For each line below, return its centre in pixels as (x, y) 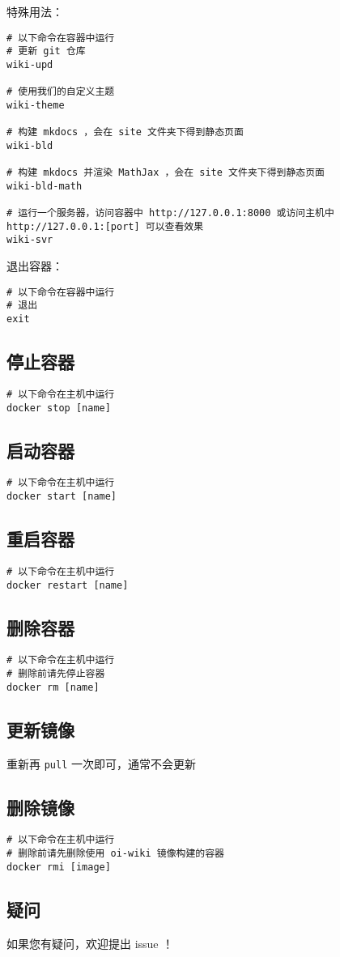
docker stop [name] (59, 408)
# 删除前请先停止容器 (56, 674)
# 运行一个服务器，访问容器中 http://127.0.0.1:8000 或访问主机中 (170, 213)
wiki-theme (36, 105)
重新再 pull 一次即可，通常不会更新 (101, 763)
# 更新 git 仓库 (46, 51)
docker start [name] (62, 497)
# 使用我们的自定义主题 (61, 92)
